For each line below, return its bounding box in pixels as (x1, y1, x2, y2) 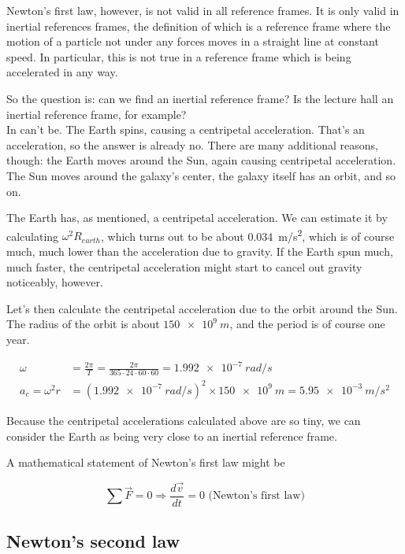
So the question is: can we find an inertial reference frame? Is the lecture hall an (6, 90, 394, 106)
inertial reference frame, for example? (6, 105, 187, 122)
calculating (6, 227, 59, 244)
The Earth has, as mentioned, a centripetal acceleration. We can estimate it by (6, 209, 388, 226)
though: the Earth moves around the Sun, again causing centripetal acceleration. (6, 152, 396, 168)
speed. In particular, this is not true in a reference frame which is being (6, 48, 351, 65)
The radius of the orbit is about (6, 316, 160, 332)
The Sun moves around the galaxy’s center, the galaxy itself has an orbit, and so (6, 167, 396, 183)
